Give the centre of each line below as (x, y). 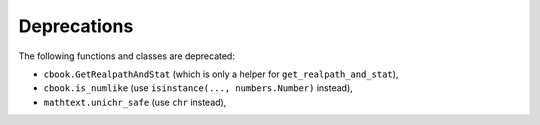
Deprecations (76, 26)
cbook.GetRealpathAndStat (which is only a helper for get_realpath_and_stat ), (221, 74)
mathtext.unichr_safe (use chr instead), (135, 102)
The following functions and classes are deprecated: (126, 56)
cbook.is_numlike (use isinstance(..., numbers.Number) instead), (198, 88)
